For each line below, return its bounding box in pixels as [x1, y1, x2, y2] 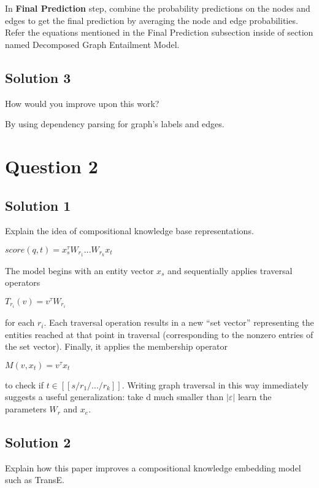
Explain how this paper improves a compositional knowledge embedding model [5, 461, 301, 474]
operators [5, 276, 40, 289]
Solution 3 [5, 68, 71, 87]
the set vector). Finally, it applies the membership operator [5, 340, 228, 353]
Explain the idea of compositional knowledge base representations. [5, 224, 254, 237]
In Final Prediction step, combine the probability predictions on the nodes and [5, 2, 310, 14]
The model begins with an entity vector [5, 264, 154, 277]
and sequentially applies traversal [167, 264, 293, 277]
